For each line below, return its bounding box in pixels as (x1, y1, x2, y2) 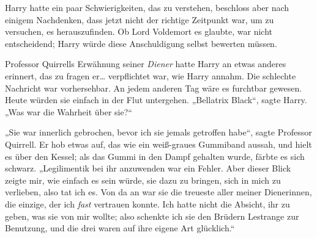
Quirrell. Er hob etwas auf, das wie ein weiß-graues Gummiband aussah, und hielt (5, 137, 312, 150)
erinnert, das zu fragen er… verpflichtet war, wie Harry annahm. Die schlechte (5, 69, 296, 82)
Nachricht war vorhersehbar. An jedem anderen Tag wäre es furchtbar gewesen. (5, 81, 302, 94)
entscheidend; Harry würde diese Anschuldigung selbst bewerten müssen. (5, 37, 277, 49)
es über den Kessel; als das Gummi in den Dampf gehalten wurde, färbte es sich (5, 150, 305, 162)
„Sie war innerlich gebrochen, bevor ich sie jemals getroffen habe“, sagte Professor (5, 126, 312, 139)
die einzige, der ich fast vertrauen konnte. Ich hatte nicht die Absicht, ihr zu (5, 197, 290, 210)
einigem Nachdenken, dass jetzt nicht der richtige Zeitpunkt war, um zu (5, 13, 274, 26)
